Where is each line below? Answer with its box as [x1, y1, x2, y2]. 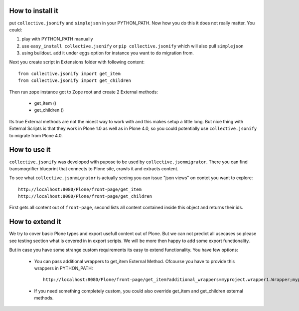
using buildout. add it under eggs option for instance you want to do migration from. [21, 50, 194, 56]
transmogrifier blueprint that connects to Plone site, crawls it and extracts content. [9, 165, 179, 172]
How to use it [9, 145, 51, 154]
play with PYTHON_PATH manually [21, 36, 93, 42]
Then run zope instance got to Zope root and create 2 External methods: [9, 89, 158, 95]
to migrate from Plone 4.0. [9, 132, 63, 138]
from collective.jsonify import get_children [18, 78, 132, 83]
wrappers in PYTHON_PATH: [34, 265, 93, 271]
